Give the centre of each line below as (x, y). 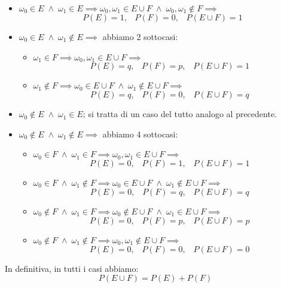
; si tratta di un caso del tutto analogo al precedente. (180, 114)
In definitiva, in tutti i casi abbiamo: (72, 268)
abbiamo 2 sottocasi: (140, 36)
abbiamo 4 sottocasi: (140, 134)
